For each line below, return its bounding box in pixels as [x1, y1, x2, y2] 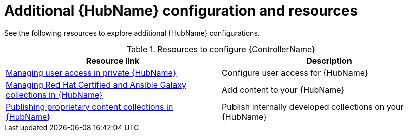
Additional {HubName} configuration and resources [4, 2, 358, 19]
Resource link [86, 55, 140, 66]
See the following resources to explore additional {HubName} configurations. [4, 28, 260, 37]
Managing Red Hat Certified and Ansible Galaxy [6, 79, 186, 90]
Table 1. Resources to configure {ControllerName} [127, 44, 315, 54]
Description [306, 55, 352, 66]
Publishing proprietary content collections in [6, 101, 173, 112]
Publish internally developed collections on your [222, 101, 404, 112]
